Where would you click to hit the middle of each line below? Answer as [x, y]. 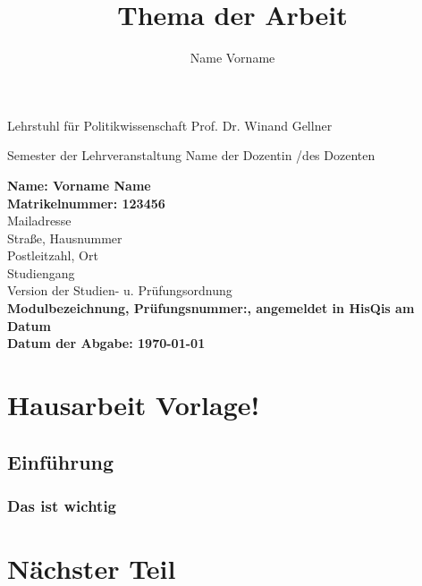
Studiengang [41, 272]
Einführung [61, 461]
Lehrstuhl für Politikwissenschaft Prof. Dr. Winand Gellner [170, 125]
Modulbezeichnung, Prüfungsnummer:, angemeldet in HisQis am [211, 308]
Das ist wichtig [62, 505]
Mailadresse [39, 221]
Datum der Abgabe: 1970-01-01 [106, 343]
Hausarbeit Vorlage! [134, 405]
